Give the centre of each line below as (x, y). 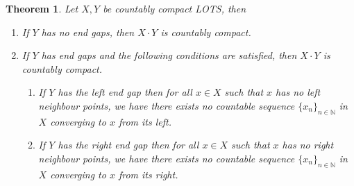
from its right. (148, 174)
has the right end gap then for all (128, 145)
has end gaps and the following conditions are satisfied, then (169, 55)
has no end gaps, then (88, 32)
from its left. (145, 121)
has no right (308, 145)
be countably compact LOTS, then (175, 8)
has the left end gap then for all (125, 92)
